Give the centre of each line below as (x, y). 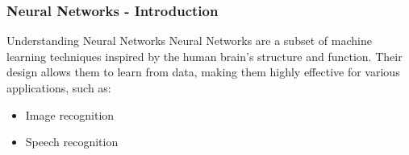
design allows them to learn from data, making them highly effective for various (203, 72)
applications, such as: (59, 88)
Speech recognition (72, 142)
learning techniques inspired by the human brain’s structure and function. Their (204, 56)
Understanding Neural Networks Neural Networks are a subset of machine (189, 41)
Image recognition (70, 114)
